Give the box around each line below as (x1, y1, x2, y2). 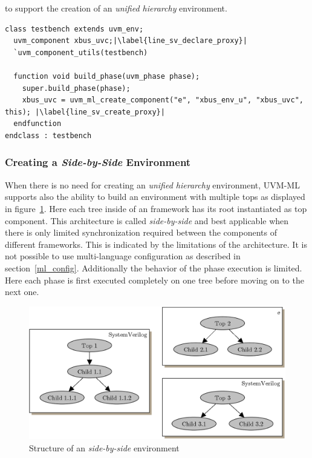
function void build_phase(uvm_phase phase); (13, 71, 200, 81)
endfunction (13, 119, 62, 128)
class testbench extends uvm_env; (5, 24, 144, 33)
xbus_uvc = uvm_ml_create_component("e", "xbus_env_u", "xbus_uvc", (22, 96, 304, 105)
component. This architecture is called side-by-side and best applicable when (5, 214, 289, 227)
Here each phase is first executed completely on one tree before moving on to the (5, 273, 304, 286)
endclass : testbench (5, 131, 92, 140)
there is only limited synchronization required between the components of (5, 226, 277, 239)
